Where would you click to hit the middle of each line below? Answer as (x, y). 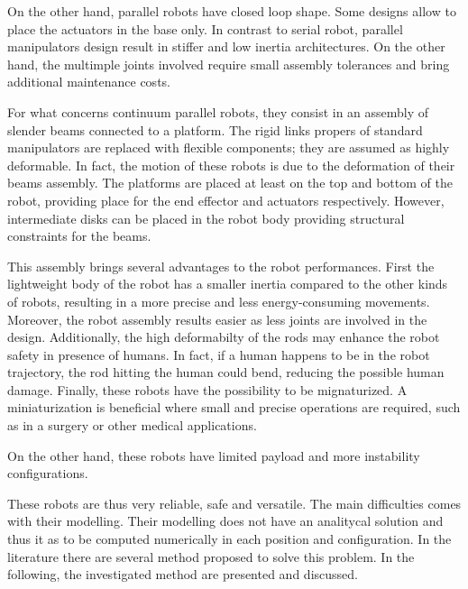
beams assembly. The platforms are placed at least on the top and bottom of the (230, 183)
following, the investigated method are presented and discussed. (183, 574)
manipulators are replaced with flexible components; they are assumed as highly (229, 147)
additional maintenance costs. (89, 82)
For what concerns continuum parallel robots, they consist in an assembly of (218, 111)
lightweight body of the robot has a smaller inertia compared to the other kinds (228, 284)
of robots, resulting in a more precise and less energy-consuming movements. (219, 301)
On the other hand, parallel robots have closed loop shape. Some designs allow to (232, 11)
